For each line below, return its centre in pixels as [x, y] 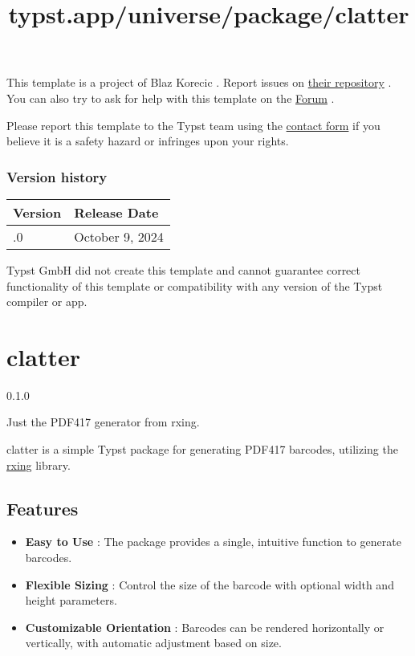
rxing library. [39, 464]
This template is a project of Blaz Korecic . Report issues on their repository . [199, 82]
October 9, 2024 [119, 236]
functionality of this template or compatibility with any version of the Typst [195, 285]
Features [43, 508]
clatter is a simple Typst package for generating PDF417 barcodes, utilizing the [202, 449]
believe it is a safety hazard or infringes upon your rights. [148, 141]
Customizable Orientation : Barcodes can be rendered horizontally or [205, 627]
